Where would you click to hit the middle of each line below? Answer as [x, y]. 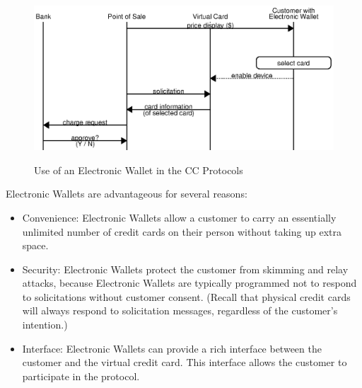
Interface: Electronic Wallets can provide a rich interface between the [172, 348]
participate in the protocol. [81, 376]
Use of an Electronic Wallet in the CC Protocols [139, 170]
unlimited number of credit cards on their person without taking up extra [182, 231]
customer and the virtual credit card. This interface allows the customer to [185, 362]
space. [35, 245]
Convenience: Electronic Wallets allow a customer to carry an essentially [179, 217]
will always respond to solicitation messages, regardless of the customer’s [180, 310]
